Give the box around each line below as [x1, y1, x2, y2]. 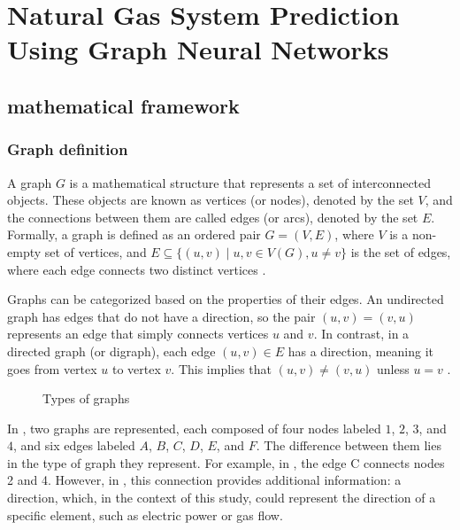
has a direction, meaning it [287, 341, 433, 360]
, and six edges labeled [13, 436, 135, 455]
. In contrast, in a [313, 324, 410, 343]
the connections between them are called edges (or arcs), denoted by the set [7, 207, 418, 226]
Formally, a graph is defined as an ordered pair [7, 225, 261, 244]
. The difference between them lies [256, 436, 441, 455]
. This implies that [171, 359, 272, 378]
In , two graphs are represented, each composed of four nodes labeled [7, 418, 381, 437]
